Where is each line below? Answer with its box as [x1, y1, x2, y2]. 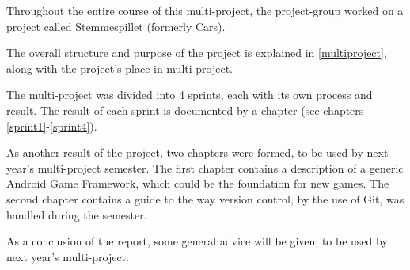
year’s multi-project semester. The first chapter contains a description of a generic [6, 159, 404, 176]
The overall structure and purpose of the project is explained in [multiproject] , [6, 44, 387, 61]
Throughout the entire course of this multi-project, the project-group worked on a [6, 2, 404, 18]
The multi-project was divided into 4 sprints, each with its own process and [6, 86, 373, 103]
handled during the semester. [6, 206, 147, 222]
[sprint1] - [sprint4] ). [6, 117, 97, 134]
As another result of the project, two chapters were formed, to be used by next [6, 144, 389, 161]
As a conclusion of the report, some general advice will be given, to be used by [6, 233, 388, 249]
